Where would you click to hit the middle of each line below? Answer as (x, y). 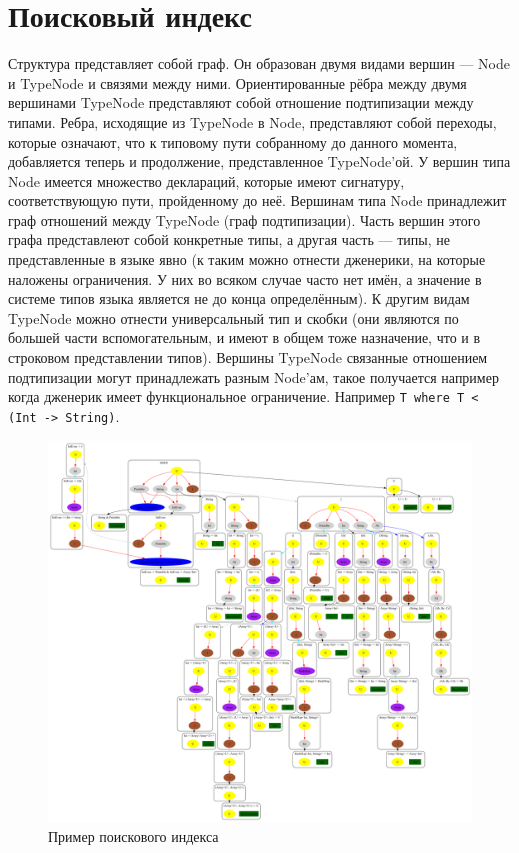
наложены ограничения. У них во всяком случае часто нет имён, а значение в (245, 278)
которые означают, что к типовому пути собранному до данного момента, (233, 141)
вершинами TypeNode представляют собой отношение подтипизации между (241, 102)
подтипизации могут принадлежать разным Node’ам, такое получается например (253, 376)
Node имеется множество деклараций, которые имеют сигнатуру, (206, 180)
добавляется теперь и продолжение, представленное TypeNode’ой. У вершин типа (259, 161)
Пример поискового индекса (133, 835)
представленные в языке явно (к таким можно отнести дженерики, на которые (247, 259)
